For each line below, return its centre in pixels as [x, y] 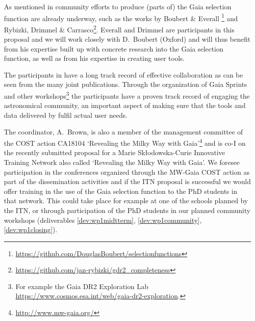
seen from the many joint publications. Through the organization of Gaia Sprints [126, 84]
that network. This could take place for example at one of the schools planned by [126, 201]
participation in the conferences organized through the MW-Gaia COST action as [127, 172]
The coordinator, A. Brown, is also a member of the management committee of [123, 131]
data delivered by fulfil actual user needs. [66, 115]
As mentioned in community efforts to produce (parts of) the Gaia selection [118, 6]
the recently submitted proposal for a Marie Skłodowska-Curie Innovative [115, 152]
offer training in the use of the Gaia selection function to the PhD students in [121, 191]
